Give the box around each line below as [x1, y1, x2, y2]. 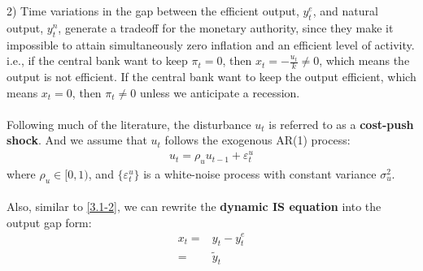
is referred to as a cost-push [268, 115, 414, 132]
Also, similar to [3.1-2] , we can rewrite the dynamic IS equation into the [7, 198, 382, 215]
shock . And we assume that [7, 131, 147, 148]
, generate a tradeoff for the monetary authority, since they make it [58, 19, 394, 36]
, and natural [312, 2, 378, 19]
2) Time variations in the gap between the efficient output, [7, 2, 299, 19]
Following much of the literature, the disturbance [7, 115, 251, 132]
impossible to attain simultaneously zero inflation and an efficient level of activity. [7, 36, 415, 53]
